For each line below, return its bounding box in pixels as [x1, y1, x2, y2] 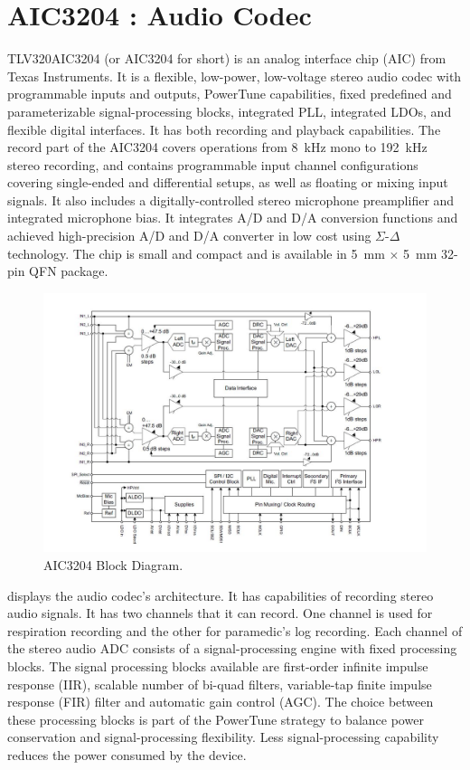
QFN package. [29, 261, 108, 280]
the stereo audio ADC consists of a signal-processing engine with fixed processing [7, 639, 457, 658]
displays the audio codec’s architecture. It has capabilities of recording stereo [7, 585, 434, 604]
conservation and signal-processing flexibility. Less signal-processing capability [7, 727, 439, 746]
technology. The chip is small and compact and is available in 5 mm [7, 243, 385, 262]
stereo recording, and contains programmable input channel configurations [7, 155, 418, 174]
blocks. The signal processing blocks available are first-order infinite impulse [7, 656, 428, 675]
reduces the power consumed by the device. [7, 745, 247, 764]
